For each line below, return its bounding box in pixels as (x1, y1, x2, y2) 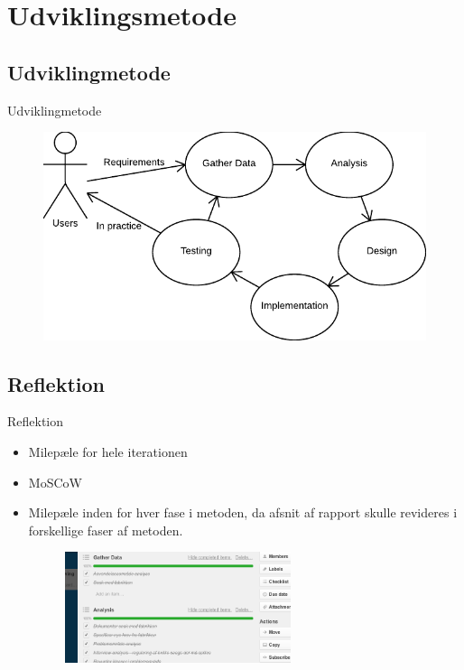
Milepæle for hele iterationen (28, 442, 188, 461)
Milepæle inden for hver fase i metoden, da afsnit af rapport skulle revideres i (28, 503, 458, 522)
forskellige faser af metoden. (28, 520, 183, 539)
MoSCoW (28, 472, 82, 491)
